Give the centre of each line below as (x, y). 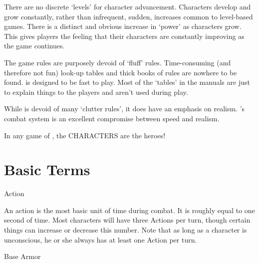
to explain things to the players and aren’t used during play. (96, 92)
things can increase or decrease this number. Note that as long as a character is (126, 230)
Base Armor (22, 256)
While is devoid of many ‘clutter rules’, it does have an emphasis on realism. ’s (125, 109)
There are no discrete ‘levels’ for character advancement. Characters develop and (128, 6)
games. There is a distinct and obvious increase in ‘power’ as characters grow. (123, 26)
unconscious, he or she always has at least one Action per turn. (101, 239)
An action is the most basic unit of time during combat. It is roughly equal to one (129, 210)
